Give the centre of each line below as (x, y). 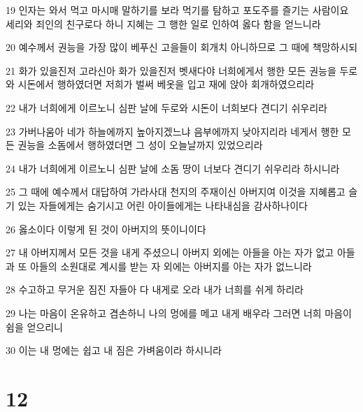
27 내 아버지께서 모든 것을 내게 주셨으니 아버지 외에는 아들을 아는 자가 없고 (170, 252)
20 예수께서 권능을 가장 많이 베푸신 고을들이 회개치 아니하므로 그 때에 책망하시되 (182, 47)
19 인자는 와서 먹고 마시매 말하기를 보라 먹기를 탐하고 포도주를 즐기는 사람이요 (177, 10)
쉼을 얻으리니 (34, 326)
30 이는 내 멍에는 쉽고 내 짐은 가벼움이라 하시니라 (114, 350)
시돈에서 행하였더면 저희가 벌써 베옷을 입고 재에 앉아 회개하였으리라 (166, 84)
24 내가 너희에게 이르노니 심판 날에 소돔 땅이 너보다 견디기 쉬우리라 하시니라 (173, 168)
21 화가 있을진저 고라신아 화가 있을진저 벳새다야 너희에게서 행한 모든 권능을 (171, 70)
